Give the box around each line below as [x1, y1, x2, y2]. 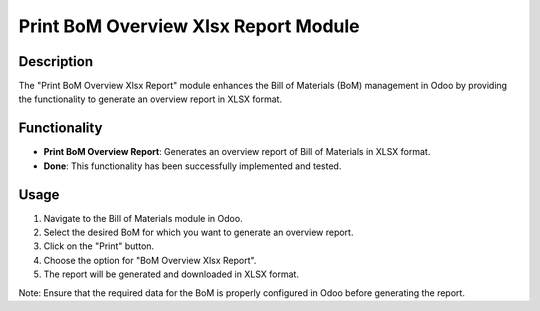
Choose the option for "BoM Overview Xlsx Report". [43, 254, 257, 266]
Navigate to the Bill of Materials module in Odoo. [43, 212, 244, 224]
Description [18, 53, 94, 70]
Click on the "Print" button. [43, 240, 155, 252]
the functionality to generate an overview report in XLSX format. [18, 93, 283, 105]
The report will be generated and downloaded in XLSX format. [43, 268, 300, 280]
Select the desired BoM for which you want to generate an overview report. [43, 226, 354, 239]
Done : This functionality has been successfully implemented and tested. [43, 160, 342, 172]
